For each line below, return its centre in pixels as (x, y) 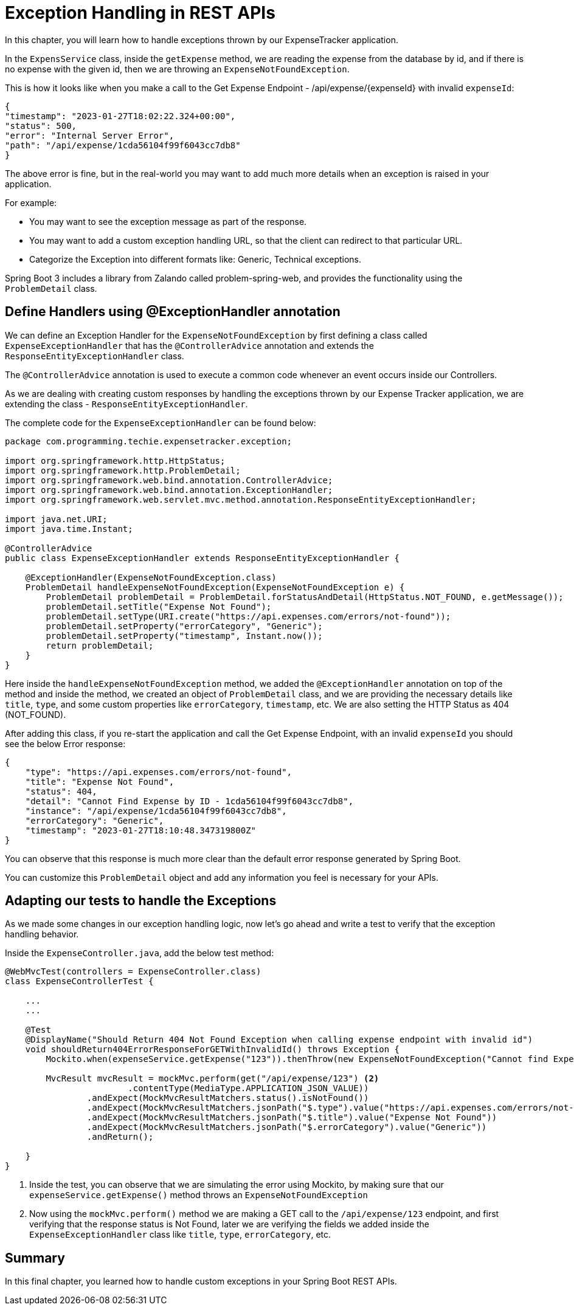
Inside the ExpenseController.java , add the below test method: (140, 953)
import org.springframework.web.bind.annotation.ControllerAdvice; (169, 480)
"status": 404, (61, 791)
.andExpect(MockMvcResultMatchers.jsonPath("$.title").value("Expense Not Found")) (292, 1118)
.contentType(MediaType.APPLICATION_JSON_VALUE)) (248, 1088)
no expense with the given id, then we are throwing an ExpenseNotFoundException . (177, 69)
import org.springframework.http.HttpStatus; (115, 460)
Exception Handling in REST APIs (140, 13)
